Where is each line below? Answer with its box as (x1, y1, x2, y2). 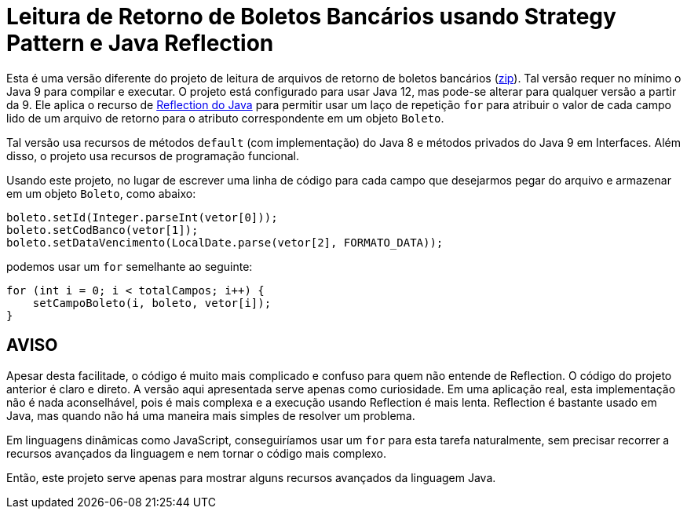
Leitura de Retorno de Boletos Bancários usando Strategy (6, 3, 616, 30)
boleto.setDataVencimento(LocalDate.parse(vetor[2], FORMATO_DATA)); (6, 236, 444, 249)
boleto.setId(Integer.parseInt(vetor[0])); (6, 210, 278, 224)
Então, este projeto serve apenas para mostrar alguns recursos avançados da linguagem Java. (6, 470, 496, 484)
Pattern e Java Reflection (6, 30, 274, 57)
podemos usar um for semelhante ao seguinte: (6, 259, 253, 273)
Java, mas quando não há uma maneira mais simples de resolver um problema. (6, 408, 415, 422)
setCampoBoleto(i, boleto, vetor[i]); (32, 296, 272, 309)
